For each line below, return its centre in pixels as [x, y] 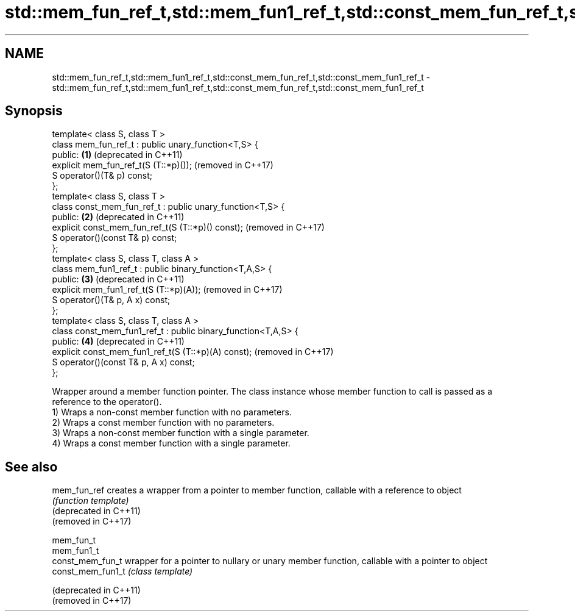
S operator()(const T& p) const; [115, 238]
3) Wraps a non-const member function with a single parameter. [181, 433]
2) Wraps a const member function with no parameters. [163, 423]
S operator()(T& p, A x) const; [111, 300]
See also [31, 467]
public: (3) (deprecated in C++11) [118, 279]
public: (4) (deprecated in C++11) [118, 342]
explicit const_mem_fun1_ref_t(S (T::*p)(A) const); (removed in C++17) [193, 352]
